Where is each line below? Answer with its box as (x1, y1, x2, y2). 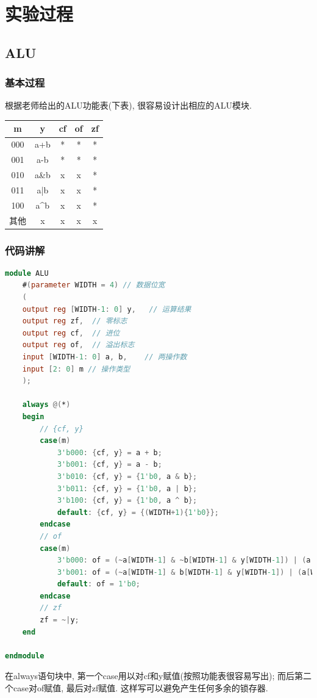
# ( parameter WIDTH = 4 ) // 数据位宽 (22, 281, 165, 290)
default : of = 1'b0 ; (57, 580, 140, 589)
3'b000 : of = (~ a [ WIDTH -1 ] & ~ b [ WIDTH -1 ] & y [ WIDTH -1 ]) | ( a (57, 556, 311, 565)
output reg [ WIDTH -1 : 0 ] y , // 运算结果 (22, 304, 191, 314)
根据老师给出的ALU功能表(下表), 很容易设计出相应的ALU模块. (5, 99, 252, 112)
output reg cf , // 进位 (22, 328, 120, 337)
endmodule (5, 651, 45, 660)
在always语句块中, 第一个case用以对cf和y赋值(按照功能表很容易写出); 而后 (5, 669, 294, 682)
